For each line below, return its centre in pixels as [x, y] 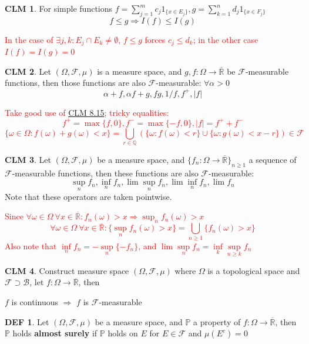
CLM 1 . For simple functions [59, 8]
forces [155, 39]
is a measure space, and [140, 71]
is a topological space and [254, 270]
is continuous [35, 301]
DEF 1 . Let [27, 321]
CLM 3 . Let [28, 159]
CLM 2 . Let [28, 71]
